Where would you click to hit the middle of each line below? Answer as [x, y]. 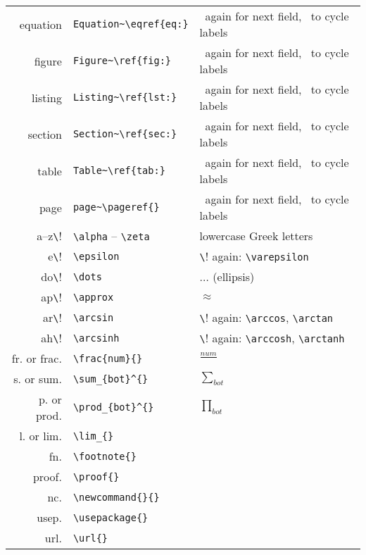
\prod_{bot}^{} [113, 407]
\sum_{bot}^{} [111, 379]
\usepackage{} [111, 517]
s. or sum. [38, 379]
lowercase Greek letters [256, 236]
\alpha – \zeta [111, 236]
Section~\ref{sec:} [125, 134]
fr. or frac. [37, 358]
